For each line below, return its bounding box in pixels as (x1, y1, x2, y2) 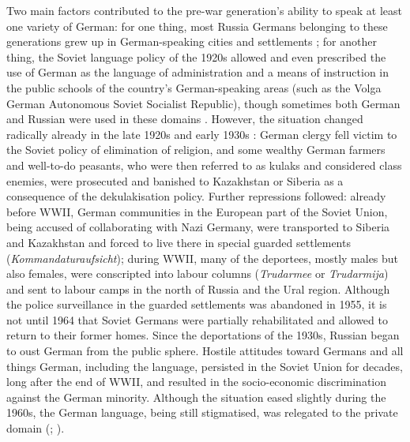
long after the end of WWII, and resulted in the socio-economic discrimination (6, 373, 387, 390)
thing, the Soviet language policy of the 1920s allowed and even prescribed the (6, 48, 386, 65)
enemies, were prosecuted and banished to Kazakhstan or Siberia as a (6, 172, 344, 189)
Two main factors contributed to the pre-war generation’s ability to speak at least (6, 2, 402, 18)
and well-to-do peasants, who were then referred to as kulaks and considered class (6, 156, 402, 173)
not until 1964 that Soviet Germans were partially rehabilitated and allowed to (6, 311, 388, 328)
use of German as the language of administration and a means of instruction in (6, 64, 389, 81)
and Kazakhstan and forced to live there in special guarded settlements (6, 234, 351, 250)
